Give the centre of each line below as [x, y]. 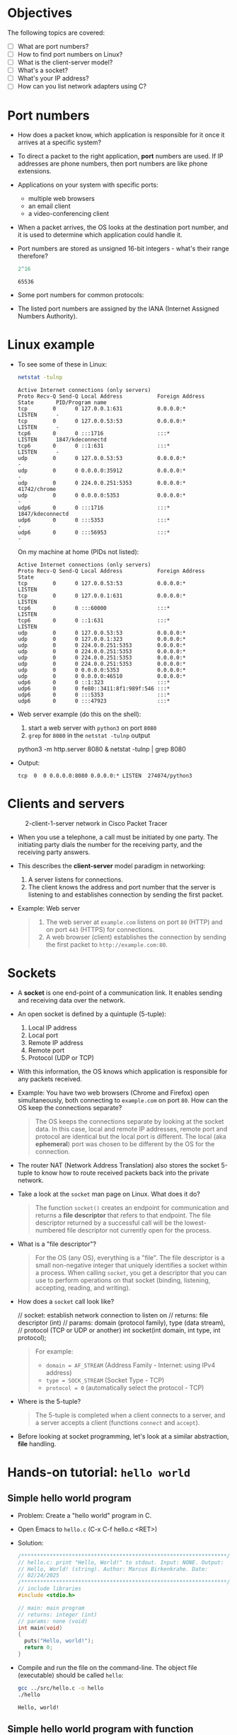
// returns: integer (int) [57, 1615]
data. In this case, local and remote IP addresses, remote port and [131, 1129]
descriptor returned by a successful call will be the [109, 1223]
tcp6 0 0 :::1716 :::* [94, 433]
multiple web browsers [62, 199]
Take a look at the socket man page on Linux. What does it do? [109, 1194]
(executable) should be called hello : [70, 1675]
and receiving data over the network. [71, 1000]
